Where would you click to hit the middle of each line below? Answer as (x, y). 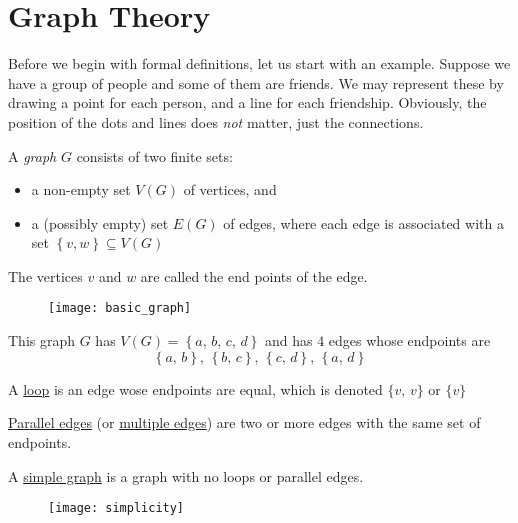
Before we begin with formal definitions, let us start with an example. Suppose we (259, 63)
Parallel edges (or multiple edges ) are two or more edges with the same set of (244, 422)
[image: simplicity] (116, 508)
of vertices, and (230, 189)
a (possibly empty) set (100, 222)
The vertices (45, 275)
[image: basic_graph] (120, 308)
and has (289, 340)
